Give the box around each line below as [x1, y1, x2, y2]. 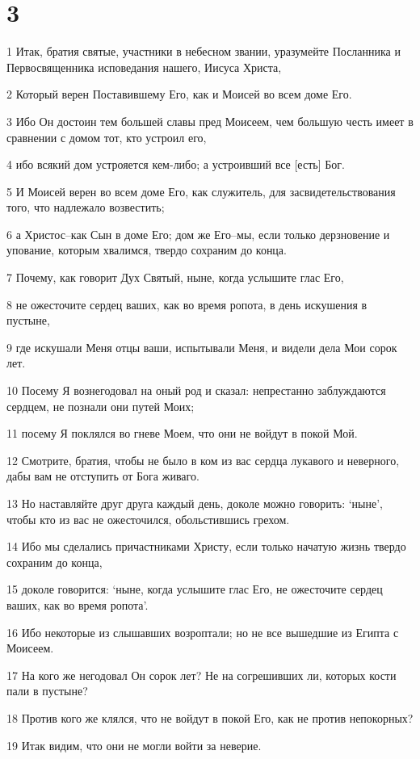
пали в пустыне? [6, 682, 88, 699]
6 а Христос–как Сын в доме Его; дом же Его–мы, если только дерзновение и [6, 225, 390, 242]
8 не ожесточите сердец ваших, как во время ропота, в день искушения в [6, 296, 367, 312]
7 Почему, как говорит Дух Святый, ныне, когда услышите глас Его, [6, 269, 344, 286]
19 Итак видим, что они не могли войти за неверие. [6, 736, 262, 753]
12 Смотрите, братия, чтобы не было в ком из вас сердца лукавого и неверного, [6, 451, 400, 468]
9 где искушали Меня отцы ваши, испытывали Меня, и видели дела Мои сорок [6, 338, 397, 355]
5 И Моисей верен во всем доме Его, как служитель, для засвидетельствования [6, 182, 396, 199]
